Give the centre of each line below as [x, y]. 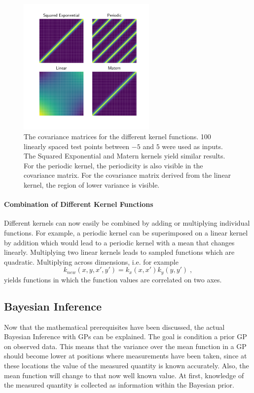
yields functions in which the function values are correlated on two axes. [113, 279]
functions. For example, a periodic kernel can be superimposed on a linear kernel [126, 232]
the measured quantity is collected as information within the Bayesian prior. [119, 385]
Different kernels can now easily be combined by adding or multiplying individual [127, 223]
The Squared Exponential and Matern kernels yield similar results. [125, 156]
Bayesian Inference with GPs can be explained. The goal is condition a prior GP [126, 336]
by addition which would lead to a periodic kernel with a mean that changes [119, 242]
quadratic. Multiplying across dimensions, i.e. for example [91, 261]
